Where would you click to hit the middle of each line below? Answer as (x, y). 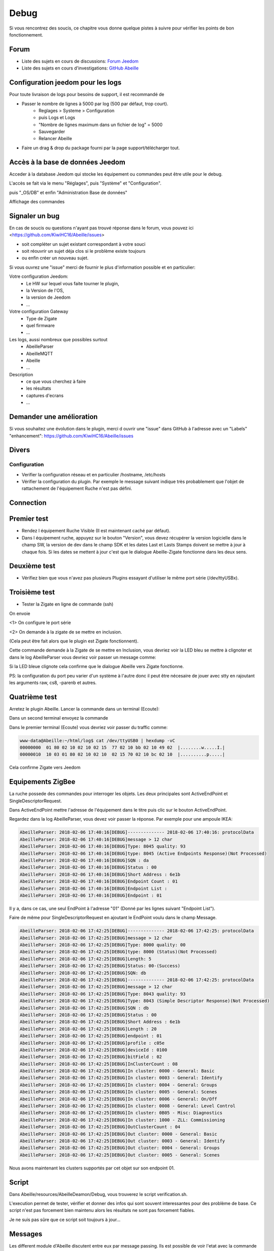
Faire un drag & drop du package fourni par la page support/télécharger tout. (101, 148)
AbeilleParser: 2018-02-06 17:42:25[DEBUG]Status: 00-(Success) (100, 966)
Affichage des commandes (37, 201)
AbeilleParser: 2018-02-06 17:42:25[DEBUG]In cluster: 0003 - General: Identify (121, 1078)
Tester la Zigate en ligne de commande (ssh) (68, 604)
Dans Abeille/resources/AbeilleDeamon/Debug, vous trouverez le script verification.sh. (99, 1194)
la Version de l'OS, (45, 290)
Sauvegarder (52, 132)
